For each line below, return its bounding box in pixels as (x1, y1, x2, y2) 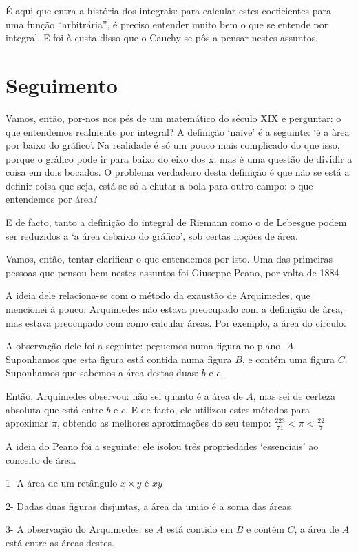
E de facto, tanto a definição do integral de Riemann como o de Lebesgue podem (6, 215, 347, 229)
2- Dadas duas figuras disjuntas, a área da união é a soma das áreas (6, 498, 291, 513)
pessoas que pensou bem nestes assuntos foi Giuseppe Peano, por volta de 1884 (6, 265, 339, 279)
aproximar (6, 416, 49, 430)
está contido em (166, 522, 233, 536)
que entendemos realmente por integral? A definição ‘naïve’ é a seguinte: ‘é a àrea (6, 124, 350, 139)
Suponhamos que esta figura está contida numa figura (6, 351, 232, 366)
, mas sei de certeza (253, 389, 335, 402)
